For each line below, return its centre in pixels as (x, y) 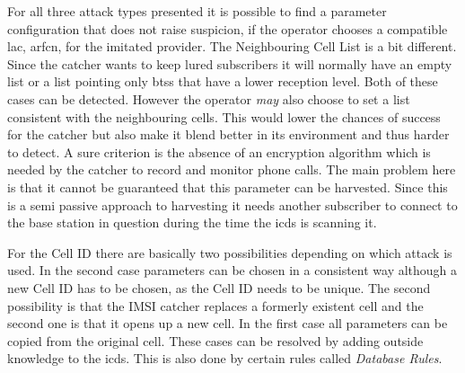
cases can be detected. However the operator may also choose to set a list (209, 98)
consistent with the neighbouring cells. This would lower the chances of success (224, 116)
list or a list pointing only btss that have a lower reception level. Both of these (223, 81)
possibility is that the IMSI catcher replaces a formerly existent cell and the (215, 305)
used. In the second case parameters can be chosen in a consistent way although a (232, 270)
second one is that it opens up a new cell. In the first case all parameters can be (228, 323)
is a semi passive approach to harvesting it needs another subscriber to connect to (232, 204)
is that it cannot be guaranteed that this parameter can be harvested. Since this (228, 186)
